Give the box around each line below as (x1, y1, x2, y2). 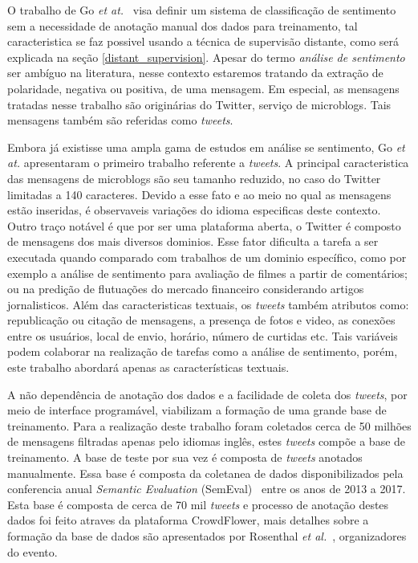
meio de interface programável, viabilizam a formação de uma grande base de (7, 402, 387, 418)
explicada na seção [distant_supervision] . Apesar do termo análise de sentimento (7, 48, 405, 65)
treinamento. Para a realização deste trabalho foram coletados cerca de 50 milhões (7, 417, 412, 434)
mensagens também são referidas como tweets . (7, 112, 233, 129)
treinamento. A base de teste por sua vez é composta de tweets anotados (7, 449, 363, 466)
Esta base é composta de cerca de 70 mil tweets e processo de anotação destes (7, 496, 389, 512)
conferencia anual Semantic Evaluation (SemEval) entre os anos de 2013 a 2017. (7, 480, 406, 497)
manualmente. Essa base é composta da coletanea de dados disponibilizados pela (7, 464, 404, 481)
